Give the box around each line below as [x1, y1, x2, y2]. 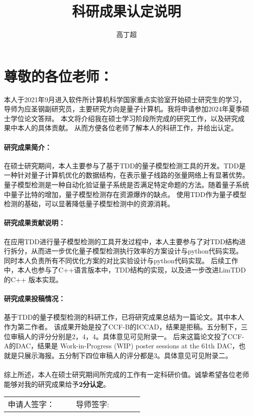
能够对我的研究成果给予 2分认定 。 [4, 379, 110, 389]
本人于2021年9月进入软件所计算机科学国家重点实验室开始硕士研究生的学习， [4, 94, 246, 104]
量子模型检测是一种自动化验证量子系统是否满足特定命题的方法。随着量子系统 [4, 180, 249, 190]
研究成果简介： [4, 142, 52, 152]
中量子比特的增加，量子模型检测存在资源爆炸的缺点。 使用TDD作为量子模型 [4, 189, 247, 199]
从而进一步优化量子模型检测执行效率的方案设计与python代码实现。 [31, 246, 243, 256]
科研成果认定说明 [72, 1, 181, 21]
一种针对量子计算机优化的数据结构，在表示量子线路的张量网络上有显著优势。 [4, 170, 249, 180]
